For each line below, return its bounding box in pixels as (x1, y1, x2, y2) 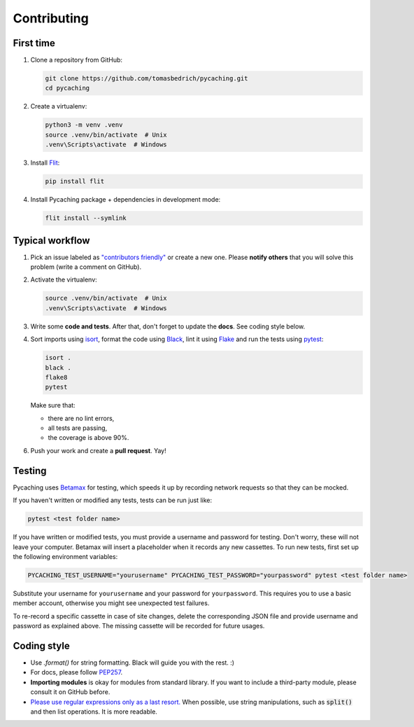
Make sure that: (30, 401, 76, 410)
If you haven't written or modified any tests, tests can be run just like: (13, 496, 213, 504)
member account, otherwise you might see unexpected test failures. (13, 599, 210, 607)
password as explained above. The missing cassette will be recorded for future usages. (13, 622, 265, 630)
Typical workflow (13, 235, 90, 247)
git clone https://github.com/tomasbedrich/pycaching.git (45, 74, 248, 83)
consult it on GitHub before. (30, 688, 110, 696)
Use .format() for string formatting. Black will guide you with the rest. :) (30, 658, 234, 667)
